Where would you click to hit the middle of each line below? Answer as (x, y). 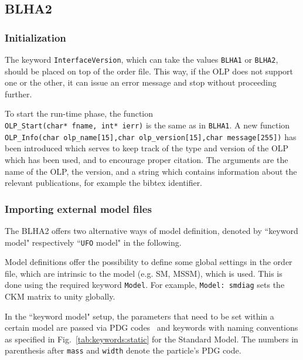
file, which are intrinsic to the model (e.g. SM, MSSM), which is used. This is (144, 273)
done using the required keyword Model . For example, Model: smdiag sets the (145, 285)
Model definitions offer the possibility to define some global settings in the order (149, 262)
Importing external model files (78, 208)
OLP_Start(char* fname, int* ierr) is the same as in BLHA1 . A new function (147, 125)
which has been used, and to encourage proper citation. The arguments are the (147, 159)
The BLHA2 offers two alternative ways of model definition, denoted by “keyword (151, 230)
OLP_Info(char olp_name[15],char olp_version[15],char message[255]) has (151, 136)
